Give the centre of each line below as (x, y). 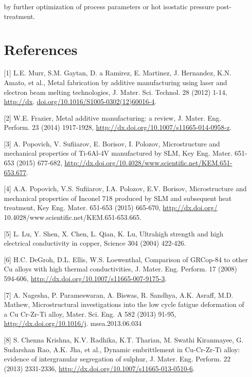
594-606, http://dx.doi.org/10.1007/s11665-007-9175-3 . (85, 278)
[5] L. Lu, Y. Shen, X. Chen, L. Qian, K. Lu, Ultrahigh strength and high (114, 233)
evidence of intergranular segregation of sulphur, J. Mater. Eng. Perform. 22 (117, 359)
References (41, 49)
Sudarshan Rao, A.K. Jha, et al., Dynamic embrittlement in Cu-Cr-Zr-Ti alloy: (122, 349)
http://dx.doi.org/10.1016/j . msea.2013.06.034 (73, 323)
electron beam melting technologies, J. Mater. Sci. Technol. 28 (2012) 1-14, (116, 92)
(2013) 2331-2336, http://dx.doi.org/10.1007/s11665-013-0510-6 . (99, 368)
